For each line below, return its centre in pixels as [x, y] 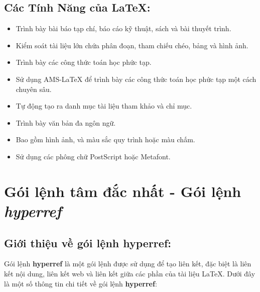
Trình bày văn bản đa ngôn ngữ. [66, 122]
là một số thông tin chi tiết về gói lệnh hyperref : [81, 283]
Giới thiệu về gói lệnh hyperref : [88, 242]
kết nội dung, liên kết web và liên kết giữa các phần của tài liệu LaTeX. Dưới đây [130, 273]
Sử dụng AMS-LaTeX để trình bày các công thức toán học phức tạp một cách [136, 79]
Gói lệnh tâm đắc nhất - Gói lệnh [123, 191]
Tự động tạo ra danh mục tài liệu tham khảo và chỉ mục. [104, 106]
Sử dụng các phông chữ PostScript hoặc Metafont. [93, 156]
